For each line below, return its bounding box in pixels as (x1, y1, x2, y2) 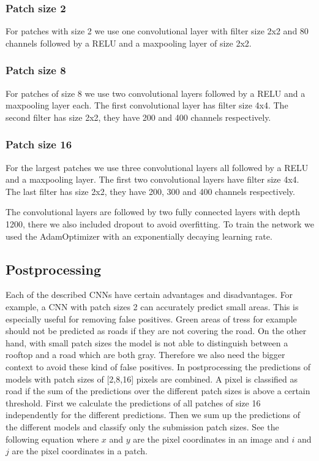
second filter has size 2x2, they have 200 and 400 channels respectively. (6, 110, 271, 123)
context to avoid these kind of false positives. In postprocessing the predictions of (6, 360, 311, 373)
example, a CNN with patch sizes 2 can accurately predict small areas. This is (6, 300, 299, 313)
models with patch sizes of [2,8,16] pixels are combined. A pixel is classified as (6, 372, 298, 385)
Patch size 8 (6, 63, 66, 78)
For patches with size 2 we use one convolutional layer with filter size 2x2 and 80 (6, 25, 309, 37)
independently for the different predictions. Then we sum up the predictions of (6, 408, 301, 421)
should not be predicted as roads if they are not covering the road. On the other (6, 324, 307, 337)
